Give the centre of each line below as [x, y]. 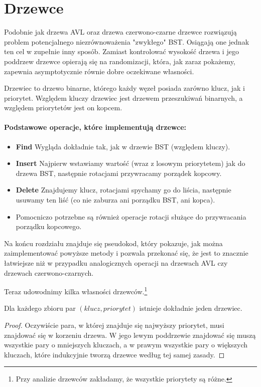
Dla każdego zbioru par [40, 308]
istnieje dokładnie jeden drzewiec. [191, 308]
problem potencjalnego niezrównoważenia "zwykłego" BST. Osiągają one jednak [127, 41]
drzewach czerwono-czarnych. [49, 272]
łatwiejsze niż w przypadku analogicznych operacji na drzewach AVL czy [116, 263]
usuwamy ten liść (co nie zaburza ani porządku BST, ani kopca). [115, 200]
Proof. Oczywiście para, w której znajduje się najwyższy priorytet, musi [114, 325]
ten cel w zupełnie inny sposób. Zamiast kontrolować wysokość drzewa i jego [121, 51]
